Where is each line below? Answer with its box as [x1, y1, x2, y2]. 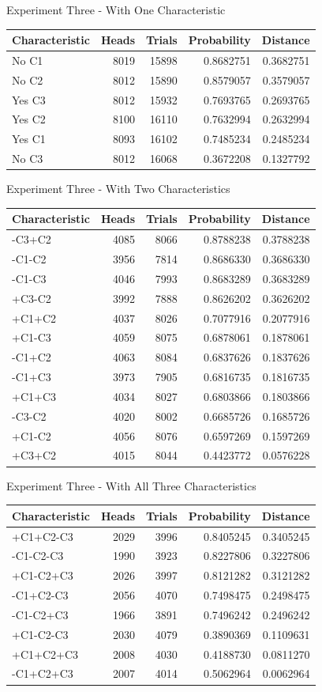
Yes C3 [12, 91, 46, 108]
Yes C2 [12, 111, 46, 127]
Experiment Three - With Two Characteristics [6, 180, 230, 197]
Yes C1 [12, 130, 46, 147]
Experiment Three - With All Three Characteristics [6, 477, 256, 493]
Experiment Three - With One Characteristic [6, 2, 226, 17]
